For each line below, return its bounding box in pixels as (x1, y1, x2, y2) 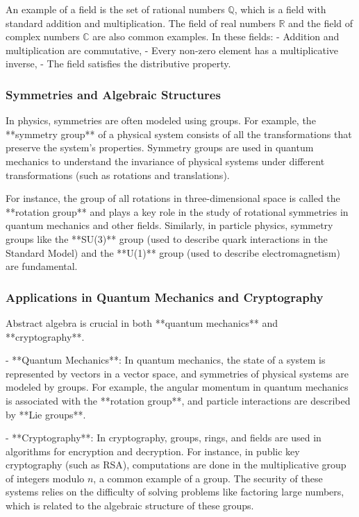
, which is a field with (234, 2, 326, 16)
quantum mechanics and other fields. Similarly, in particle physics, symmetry (6, 218, 333, 232)
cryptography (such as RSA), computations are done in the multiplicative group (6, 457, 347, 472)
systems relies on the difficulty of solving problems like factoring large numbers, (6, 484, 344, 499)
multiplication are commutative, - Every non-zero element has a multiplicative (6, 42, 339, 57)
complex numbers (6, 29, 80, 44)
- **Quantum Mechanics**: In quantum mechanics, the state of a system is (6, 353, 326, 367)
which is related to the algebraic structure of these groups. (6, 498, 254, 513)
